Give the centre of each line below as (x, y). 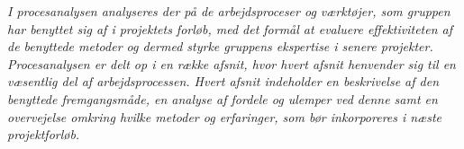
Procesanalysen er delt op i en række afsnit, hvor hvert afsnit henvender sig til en (232, 63)
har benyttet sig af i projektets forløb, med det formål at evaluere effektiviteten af (230, 28)
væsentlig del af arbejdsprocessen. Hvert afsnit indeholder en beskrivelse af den (223, 81)
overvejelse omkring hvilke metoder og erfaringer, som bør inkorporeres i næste (225, 116)
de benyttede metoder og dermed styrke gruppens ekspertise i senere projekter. (220, 46)
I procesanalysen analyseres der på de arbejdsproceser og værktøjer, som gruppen (229, 11)
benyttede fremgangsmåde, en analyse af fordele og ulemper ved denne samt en (223, 98)
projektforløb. (44, 134)
